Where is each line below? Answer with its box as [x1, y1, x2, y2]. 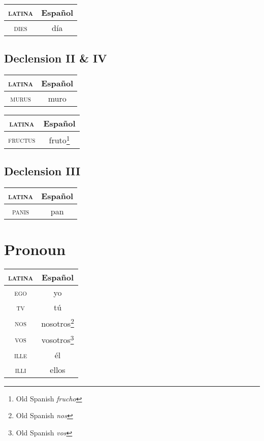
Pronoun [4, 238, 66, 259]
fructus [8, 133, 36, 145]
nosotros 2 [41, 316, 74, 330]
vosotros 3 [41, 332, 74, 346]
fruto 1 [49, 133, 70, 146]
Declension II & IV [4, 50, 107, 66]
